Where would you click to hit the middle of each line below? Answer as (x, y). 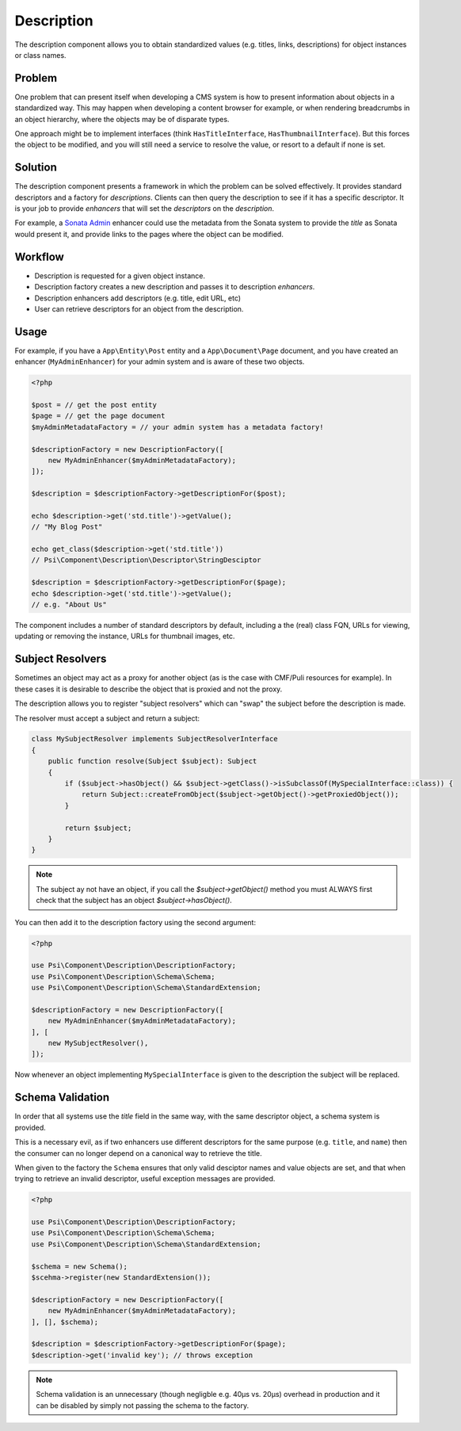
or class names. (40, 55)
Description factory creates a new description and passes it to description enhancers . (175, 287)
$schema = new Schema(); (80, 1266)
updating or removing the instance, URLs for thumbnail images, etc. (125, 636)
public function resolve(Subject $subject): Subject (152, 761)
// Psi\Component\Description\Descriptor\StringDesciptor (146, 560)
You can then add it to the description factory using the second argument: (135, 922)
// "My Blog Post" (67, 527)
